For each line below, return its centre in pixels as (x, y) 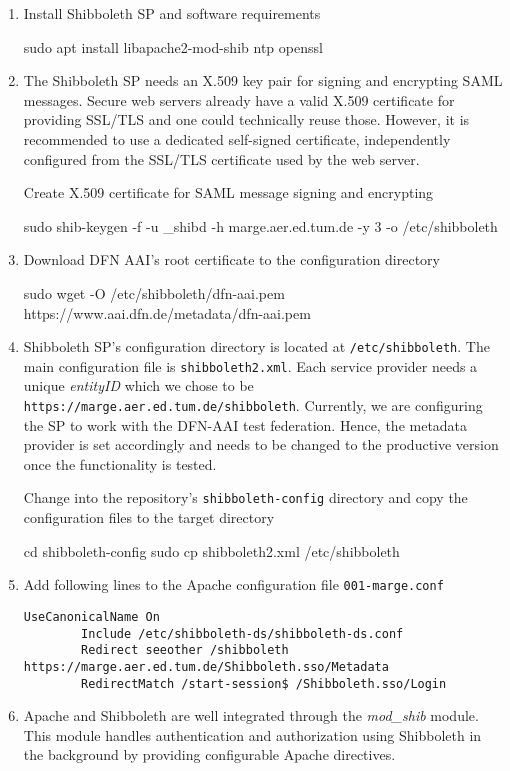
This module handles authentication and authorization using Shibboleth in (252, 734)
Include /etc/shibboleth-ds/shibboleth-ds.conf (242, 633)
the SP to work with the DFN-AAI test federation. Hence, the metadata (245, 424)
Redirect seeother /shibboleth (185, 650)
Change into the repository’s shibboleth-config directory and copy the (245, 497)
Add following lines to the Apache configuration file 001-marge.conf (233, 584)
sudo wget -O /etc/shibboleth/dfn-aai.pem (154, 292)
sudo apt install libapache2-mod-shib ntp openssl (173, 46)
